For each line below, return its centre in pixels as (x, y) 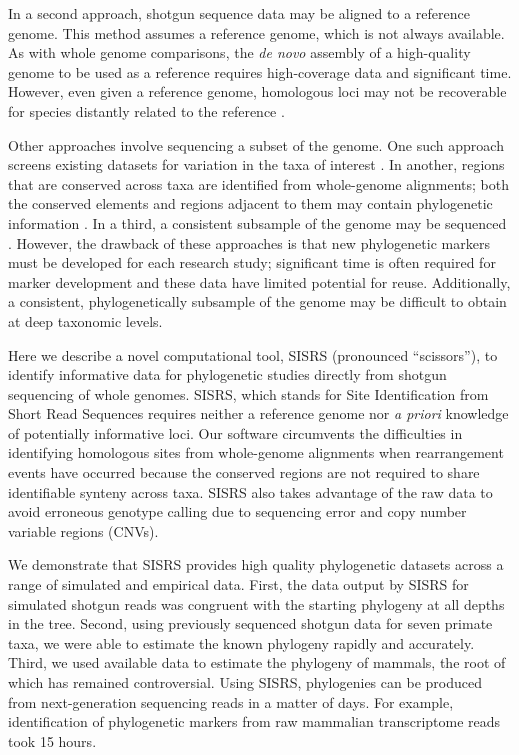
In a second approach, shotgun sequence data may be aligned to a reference (239, 13)
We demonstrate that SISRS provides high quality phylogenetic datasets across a (256, 564)
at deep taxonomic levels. (85, 320)
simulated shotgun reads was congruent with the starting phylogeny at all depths (256, 603)
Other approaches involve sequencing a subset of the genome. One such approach (256, 144)
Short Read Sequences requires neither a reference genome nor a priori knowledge (258, 413)
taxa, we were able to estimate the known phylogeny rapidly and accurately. (241, 642)
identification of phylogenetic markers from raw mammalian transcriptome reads (254, 721)
